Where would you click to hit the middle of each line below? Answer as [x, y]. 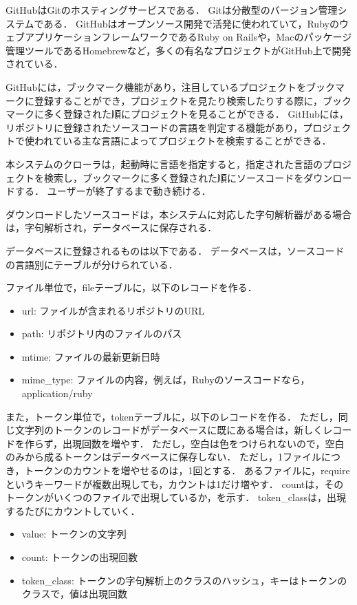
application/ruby [57, 393]
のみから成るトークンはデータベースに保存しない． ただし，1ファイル [163, 457]
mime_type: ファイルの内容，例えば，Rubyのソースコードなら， [166, 380]
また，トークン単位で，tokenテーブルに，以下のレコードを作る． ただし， [172, 416]
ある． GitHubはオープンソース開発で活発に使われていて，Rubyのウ [196, 23]
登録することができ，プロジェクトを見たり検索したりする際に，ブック [193, 100]
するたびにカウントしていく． [73, 510]
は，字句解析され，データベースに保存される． [111, 227]
